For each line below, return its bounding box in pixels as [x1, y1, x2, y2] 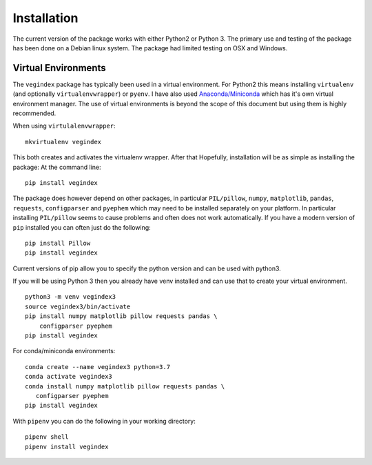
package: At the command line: [12, 163, 101, 171]
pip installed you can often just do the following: [12, 223, 151, 231]
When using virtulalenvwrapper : [12, 121, 116, 130]
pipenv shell [25, 433, 69, 441]
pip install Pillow [25, 239, 91, 247]
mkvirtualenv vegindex [25, 138, 102, 146]
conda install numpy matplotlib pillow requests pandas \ [25, 382, 225, 390]
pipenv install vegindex [25, 442, 109, 451]
